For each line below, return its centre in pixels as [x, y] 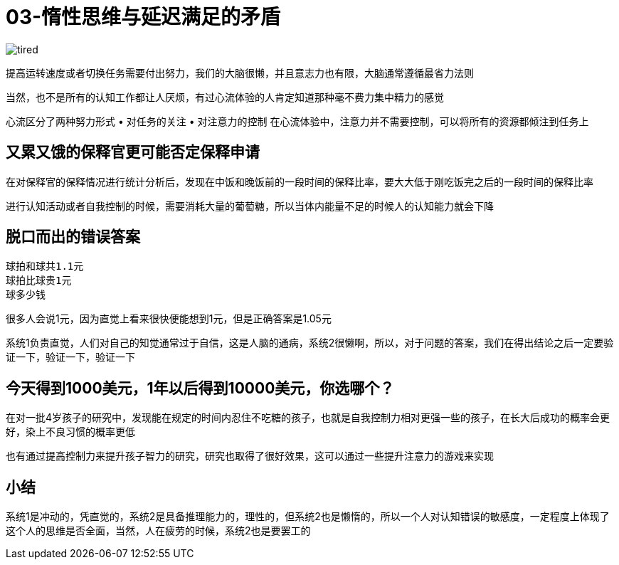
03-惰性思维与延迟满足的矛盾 [143, 17]
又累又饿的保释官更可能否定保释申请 [133, 152]
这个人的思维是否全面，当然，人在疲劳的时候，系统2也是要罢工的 [158, 531]
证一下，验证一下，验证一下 [70, 357]
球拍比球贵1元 [39, 281]
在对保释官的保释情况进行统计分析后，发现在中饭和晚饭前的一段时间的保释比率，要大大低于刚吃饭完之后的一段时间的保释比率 [300, 181]
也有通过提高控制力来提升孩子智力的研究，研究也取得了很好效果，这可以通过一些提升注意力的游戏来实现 [250, 456]
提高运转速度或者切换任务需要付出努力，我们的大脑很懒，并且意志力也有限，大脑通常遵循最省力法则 [240, 73]
